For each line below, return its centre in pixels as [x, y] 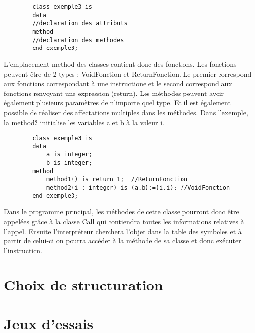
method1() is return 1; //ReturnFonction [117, 179]
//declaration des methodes [78, 40]
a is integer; [69, 155]
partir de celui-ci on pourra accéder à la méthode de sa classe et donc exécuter [123, 241]
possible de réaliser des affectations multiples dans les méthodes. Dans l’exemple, [126, 112]
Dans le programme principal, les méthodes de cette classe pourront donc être [122, 212]
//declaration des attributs [80, 24]
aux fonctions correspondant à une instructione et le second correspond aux [118, 83]
